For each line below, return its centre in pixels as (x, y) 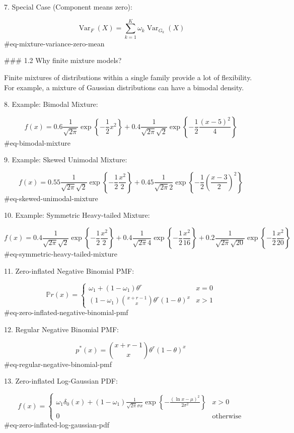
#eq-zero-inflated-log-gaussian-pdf (57, 425)
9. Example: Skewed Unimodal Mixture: (66, 160)
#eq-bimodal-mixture (37, 142)
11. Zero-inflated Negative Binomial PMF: (69, 270)
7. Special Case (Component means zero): (68, 7)
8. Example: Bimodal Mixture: (51, 104)
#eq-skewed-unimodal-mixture (51, 198)
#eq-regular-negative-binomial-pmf (58, 364)
